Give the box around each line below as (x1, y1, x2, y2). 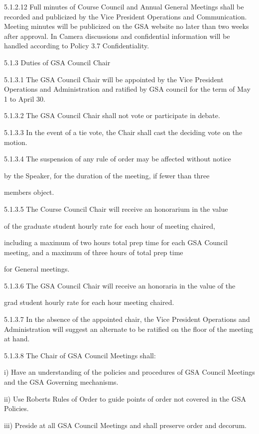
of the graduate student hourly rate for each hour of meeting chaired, (4, 220, 215, 231)
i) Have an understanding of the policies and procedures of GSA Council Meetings (4, 367, 255, 377)
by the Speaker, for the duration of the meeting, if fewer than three (4, 170, 210, 180)
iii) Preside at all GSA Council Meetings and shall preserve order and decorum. (4, 420, 247, 430)
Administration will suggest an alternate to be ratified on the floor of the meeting (4, 323, 254, 334)
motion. (4, 137, 27, 147)
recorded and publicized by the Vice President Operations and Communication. (4, 11, 247, 21)
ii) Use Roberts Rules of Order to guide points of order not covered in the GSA (4, 393, 246, 404)
